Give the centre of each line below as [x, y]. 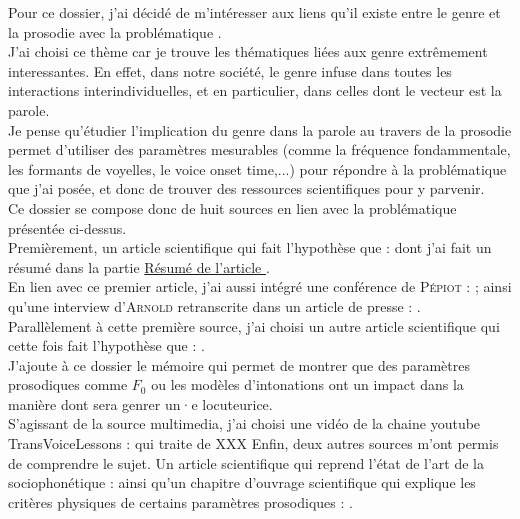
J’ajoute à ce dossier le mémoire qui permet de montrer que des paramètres [239, 364]
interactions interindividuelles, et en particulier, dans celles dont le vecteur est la [255, 90]
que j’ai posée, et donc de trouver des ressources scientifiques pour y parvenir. [246, 188]
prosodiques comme [68, 384]
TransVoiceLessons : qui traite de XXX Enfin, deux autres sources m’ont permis [253, 443]
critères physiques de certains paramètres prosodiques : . [180, 501]
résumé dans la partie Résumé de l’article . [139, 266]
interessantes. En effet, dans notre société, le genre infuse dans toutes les [230, 70]
